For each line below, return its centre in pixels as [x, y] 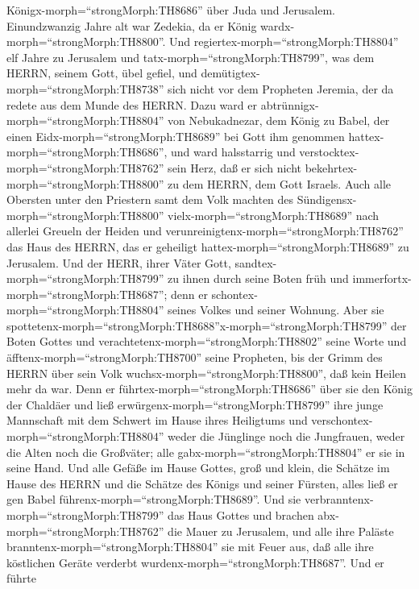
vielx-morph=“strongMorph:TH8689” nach [274, 215]
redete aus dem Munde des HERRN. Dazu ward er [132, 104]
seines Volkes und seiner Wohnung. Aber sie [276, 310]
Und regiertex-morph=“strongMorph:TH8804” [284, 41]
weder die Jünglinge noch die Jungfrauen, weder [286, 436]
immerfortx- [382, 278]
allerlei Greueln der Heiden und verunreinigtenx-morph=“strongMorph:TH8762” [205, 231]
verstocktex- [329, 152]
